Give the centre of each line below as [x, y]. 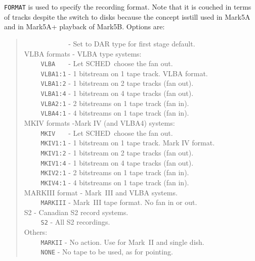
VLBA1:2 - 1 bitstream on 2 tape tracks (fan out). [117, 83]
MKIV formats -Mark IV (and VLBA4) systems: [99, 123]
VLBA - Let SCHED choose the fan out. [107, 63]
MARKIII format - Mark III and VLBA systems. [101, 192]
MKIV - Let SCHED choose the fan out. [107, 133]
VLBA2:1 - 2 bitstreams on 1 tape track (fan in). [115, 103]
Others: [36, 232]
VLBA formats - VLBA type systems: [83, 53]
